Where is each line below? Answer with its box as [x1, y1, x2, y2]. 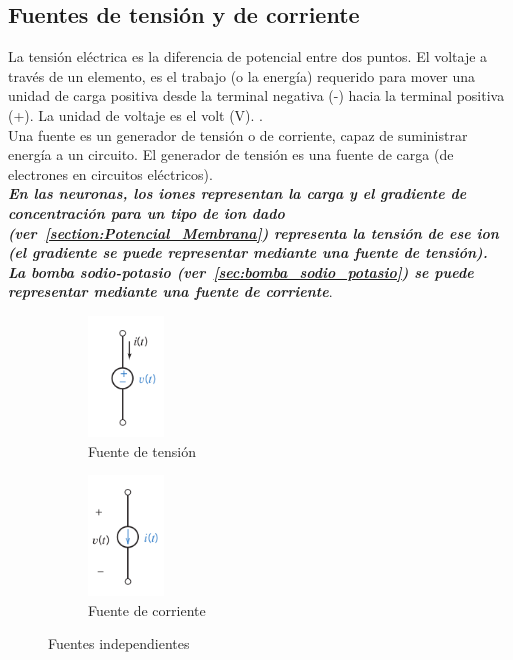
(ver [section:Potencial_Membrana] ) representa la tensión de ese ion [8, 222, 499, 243]
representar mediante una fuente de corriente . [8, 281, 333, 302]
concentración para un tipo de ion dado [8, 202, 285, 223]
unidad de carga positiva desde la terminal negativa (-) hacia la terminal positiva [8, 85, 505, 106]
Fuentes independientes [48, 633, 190, 654]
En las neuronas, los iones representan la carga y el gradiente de [8, 183, 467, 204]
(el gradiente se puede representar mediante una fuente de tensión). [8, 242, 488, 263]
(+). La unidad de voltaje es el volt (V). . [8, 104, 264, 125]
